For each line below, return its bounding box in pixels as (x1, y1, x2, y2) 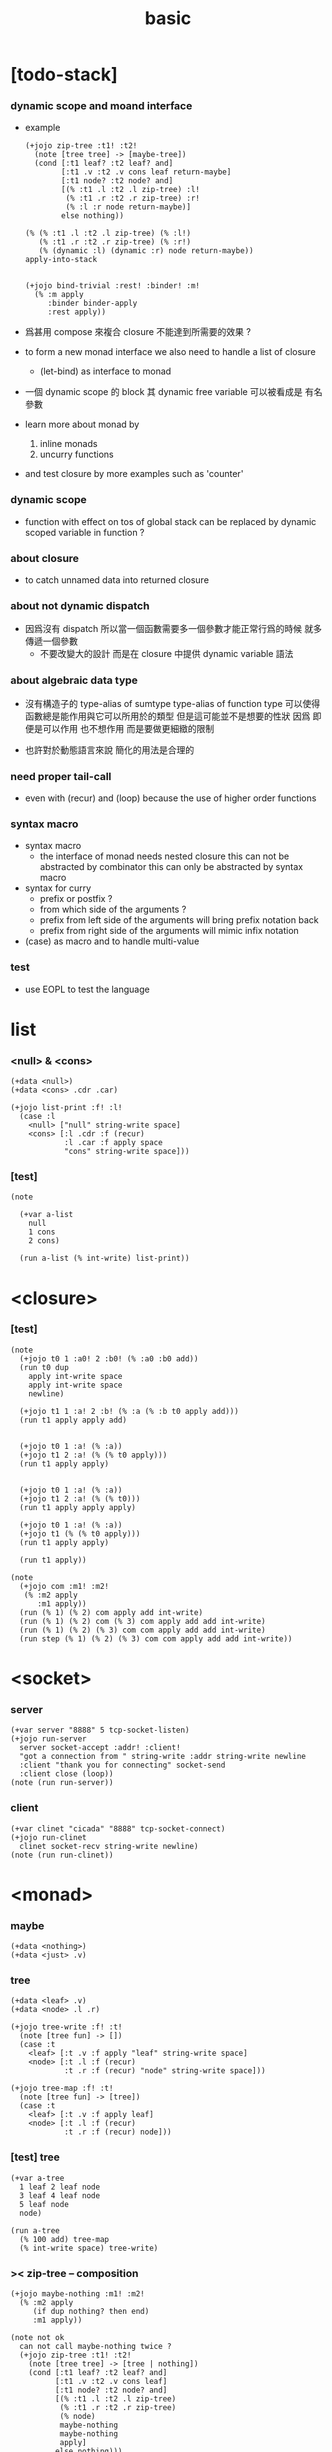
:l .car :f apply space (63, 1138, 163, 1148)
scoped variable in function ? (24, 526, 145, 538)
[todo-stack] (10, 63, 118, 86)
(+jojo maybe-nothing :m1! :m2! (10, 2288, 145, 2299)
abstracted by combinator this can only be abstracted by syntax (39, 861, 303, 873)
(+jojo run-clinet (10, 1832, 87, 1842)
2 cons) (28, 1236, 60, 1246)
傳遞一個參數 (24, 635, 78, 647)
